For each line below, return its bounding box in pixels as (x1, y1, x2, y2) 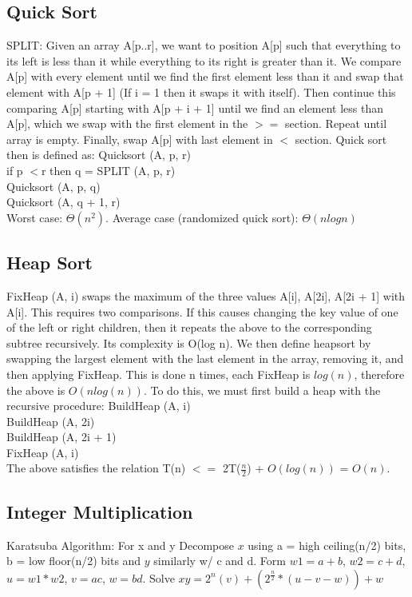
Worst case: (6, 209, 63, 225)
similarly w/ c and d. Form (153, 552, 286, 569)
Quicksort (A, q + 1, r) (6, 193, 121, 210)
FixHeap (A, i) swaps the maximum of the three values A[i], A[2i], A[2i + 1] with (6, 287, 405, 304)
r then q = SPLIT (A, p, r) (41, 161, 176, 178)
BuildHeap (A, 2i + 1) (6, 428, 117, 445)
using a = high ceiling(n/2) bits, (248, 536, 406, 553)
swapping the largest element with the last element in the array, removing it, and (6, 350, 404, 367)
